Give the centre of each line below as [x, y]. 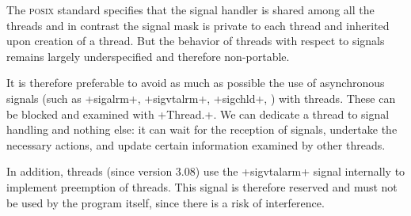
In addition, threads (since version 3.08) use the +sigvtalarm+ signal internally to [206, 171]
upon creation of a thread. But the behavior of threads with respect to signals [196, 41]
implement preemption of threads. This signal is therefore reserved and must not [202, 186]
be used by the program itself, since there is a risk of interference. [166, 202]
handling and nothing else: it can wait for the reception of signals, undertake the [202, 129]
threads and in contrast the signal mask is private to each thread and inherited [198, 25]
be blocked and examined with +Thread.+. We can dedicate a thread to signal [198, 114]
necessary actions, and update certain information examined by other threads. [196, 144]
